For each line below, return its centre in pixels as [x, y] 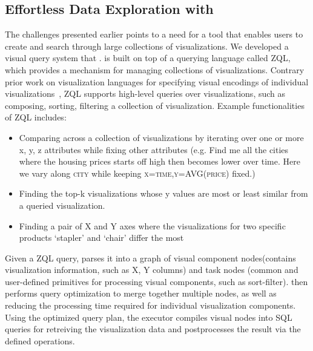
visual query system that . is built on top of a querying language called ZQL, [148, 58]
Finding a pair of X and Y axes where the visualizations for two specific [152, 225]
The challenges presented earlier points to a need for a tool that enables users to [154, 34]
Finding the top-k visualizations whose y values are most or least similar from [163, 193]
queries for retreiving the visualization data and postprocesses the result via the [153, 329]
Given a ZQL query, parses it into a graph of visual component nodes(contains [150, 258]
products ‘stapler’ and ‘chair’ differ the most [101, 238]
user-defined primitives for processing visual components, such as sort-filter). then [156, 281]
